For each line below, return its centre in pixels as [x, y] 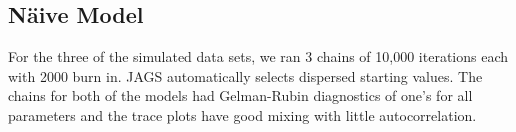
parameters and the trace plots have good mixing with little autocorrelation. [242, 114]
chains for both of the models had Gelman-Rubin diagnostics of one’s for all [240, 95]
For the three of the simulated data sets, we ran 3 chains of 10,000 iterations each [258, 56]
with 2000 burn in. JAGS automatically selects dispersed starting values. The [245, 75]
